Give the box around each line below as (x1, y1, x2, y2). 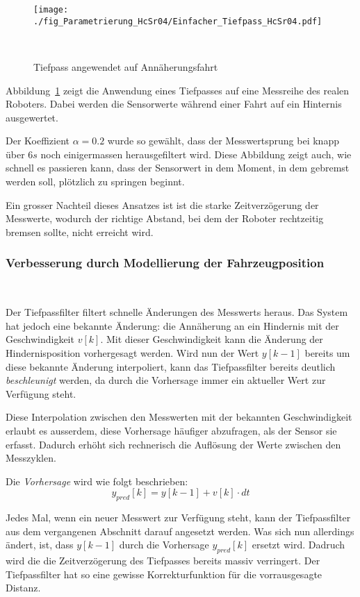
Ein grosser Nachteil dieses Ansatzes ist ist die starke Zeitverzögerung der (6, 197, 319, 212)
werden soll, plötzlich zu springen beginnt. (6, 174, 185, 189)
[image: (33, 5, 69, 15)
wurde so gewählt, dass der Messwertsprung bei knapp (107, 133, 339, 148)
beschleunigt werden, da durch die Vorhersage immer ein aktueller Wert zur (6, 373, 326, 387)
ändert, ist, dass (6, 537, 74, 552)
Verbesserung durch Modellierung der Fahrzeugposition (6, 254, 325, 271)
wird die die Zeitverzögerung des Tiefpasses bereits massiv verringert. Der (6, 553, 320, 568)
